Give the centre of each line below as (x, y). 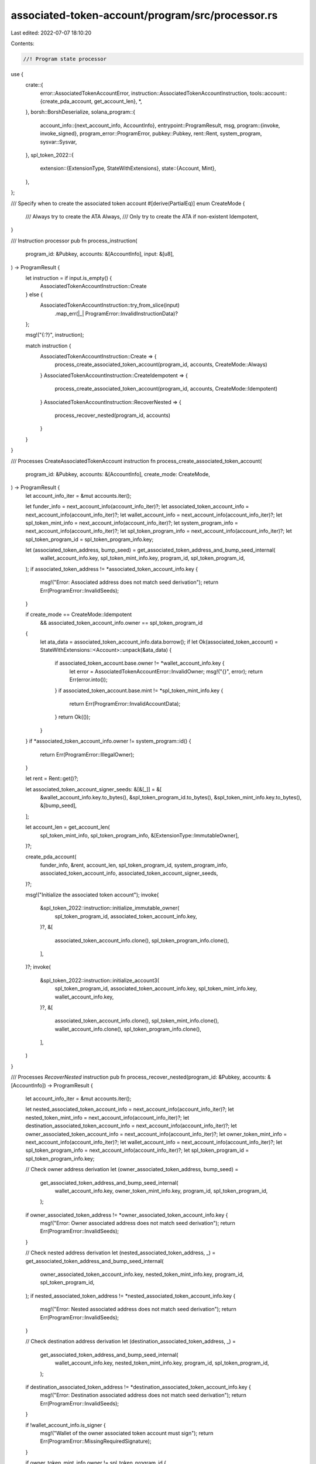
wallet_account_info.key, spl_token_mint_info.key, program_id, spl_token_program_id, (142, 558)
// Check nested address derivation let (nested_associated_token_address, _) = (121, 1253)
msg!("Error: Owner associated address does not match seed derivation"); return (138, 1223)
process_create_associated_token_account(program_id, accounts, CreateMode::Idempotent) (166, 389)
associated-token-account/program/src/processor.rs (144, 15)
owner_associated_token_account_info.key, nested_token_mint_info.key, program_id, (142, 1274)
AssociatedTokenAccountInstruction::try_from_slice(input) (110, 305)
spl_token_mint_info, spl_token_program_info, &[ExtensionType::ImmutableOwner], (140, 835)
